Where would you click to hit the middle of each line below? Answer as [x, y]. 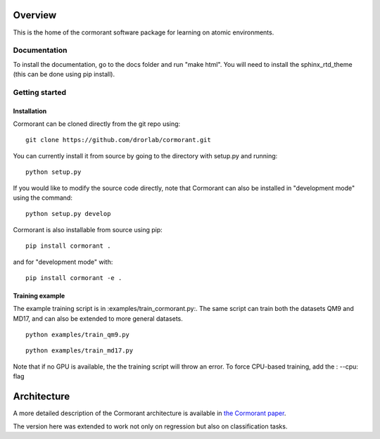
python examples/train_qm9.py [78, 335]
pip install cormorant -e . [74, 278]
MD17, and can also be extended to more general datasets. [98, 318]
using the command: [43, 198]
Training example [39, 295]
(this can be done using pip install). [64, 75]
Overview [35, 15]
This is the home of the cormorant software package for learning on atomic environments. [144, 32]
